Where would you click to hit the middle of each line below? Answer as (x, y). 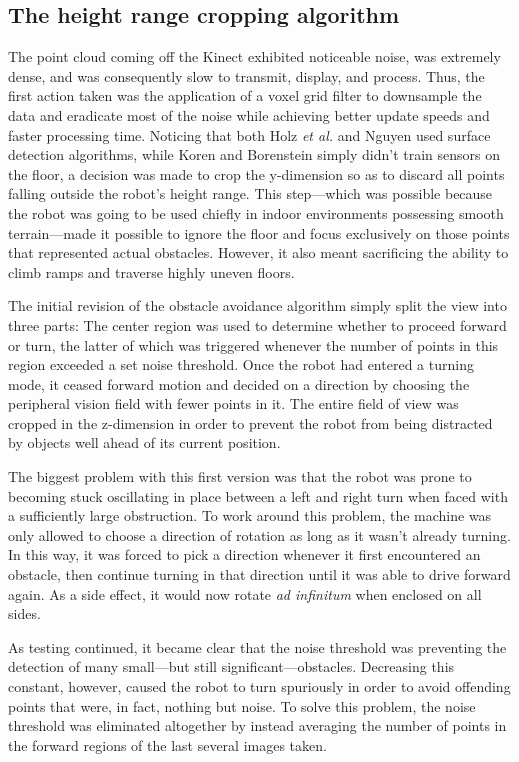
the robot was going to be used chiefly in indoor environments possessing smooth (256, 212)
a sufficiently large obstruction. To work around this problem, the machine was (250, 515)
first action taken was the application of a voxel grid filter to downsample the (245, 95)
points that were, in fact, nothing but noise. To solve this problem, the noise (242, 705)
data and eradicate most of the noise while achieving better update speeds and (249, 114)
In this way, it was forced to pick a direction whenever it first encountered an (244, 554)
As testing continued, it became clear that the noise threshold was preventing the (257, 646)
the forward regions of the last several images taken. (167, 744)
